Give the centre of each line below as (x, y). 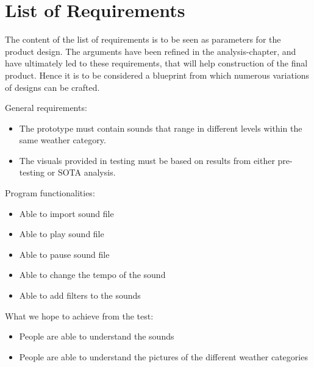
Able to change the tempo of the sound (92, 275)
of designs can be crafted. (52, 87)
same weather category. (62, 140)
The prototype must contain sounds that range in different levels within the (161, 128)
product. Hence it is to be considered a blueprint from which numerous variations (157, 75)
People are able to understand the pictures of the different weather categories (163, 356)
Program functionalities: (50, 193)
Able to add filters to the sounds (80, 295)
